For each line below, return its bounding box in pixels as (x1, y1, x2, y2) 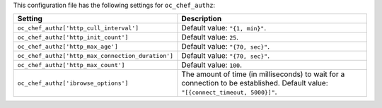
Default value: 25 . (181, 32, 239, 42)
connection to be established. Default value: (181, 78, 328, 88)
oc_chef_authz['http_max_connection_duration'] (17, 52, 173, 59)
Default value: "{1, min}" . (181, 23, 267, 33)
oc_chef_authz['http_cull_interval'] (17, 24, 139, 32)
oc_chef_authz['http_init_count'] (17, 33, 129, 41)
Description (181, 14, 222, 24)
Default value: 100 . (181, 60, 243, 70)
